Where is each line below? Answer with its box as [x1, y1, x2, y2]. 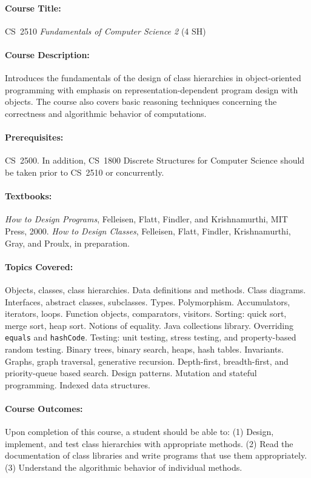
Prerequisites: [5, 131, 64, 144]
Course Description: [5, 48, 90, 61]
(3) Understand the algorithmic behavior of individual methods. [5, 460, 242, 473]
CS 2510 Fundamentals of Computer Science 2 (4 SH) [5, 24, 206, 37]
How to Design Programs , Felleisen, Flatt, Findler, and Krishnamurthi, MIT [5, 213, 288, 225]
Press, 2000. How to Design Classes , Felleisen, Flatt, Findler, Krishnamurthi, [5, 224, 291, 237]
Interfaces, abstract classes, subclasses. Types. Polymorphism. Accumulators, [5, 295, 290, 308]
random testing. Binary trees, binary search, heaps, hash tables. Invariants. [5, 342, 284, 355]
